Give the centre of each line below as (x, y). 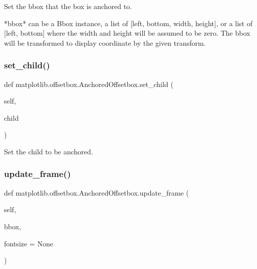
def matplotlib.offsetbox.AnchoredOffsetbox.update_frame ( (97, 192)
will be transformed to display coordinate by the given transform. (105, 42)
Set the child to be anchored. (49, 151)
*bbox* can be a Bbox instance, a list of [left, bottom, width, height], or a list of (128, 23)
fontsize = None (29, 243)
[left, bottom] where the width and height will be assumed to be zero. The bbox (127, 33)
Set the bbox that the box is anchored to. (68, 6)
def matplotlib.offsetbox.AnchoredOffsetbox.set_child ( (89, 84)
